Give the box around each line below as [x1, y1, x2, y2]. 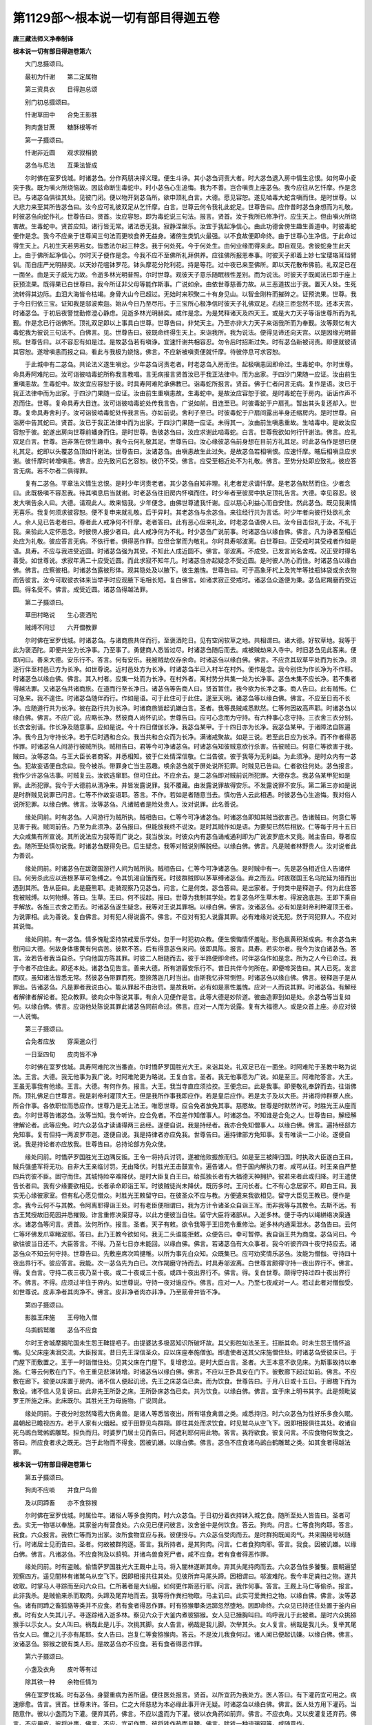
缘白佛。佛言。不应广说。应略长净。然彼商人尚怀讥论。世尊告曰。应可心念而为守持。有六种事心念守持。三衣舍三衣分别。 [12, 713, 357, 721]
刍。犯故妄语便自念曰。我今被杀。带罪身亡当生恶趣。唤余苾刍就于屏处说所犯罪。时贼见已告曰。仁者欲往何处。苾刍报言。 [12, 761, 357, 769]
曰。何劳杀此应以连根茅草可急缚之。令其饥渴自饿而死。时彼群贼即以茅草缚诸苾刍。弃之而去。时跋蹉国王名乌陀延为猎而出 [12, 874, 357, 883]
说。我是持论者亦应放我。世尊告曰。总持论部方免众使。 [12, 1140, 170, 1148]
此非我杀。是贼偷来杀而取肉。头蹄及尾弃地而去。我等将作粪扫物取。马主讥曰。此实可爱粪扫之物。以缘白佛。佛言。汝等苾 [12, 1591, 357, 1600]
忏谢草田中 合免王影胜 [24, 110, 98, 119]
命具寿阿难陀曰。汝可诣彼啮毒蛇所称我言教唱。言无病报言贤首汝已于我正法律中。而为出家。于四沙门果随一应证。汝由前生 [12, 370, 357, 378]
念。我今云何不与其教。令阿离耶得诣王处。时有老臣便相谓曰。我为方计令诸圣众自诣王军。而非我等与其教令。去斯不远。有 [12, 1201, 357, 1209]
